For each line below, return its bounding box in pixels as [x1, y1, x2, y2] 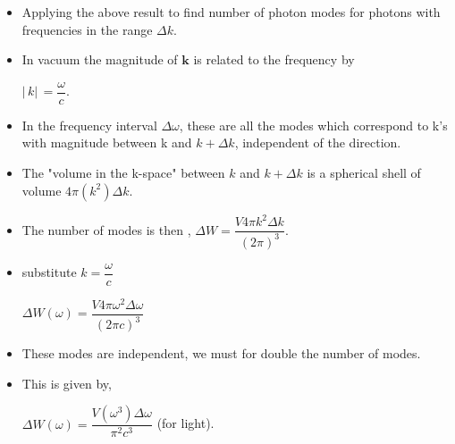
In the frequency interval [21, 115, 157, 134]
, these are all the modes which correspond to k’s [179, 115, 448, 134]
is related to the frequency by [193, 50, 355, 69]
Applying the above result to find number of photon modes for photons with [21, 3, 441, 21]
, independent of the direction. [234, 133, 401, 152]
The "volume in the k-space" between [21, 163, 225, 182]
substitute [21, 263, 77, 281]
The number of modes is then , [21, 220, 191, 239]
